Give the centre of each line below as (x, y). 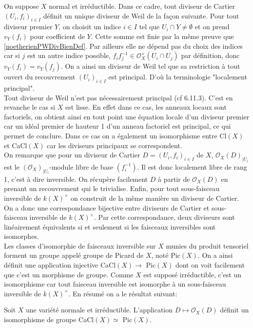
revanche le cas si (30, 107)
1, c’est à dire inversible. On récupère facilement (76, 179)
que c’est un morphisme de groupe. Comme (69, 274)
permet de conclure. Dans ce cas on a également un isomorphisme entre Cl (115, 135)
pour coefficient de (57, 36)
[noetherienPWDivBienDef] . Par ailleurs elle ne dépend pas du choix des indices (123, 46)
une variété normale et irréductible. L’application (99, 310)
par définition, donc (210, 55)
